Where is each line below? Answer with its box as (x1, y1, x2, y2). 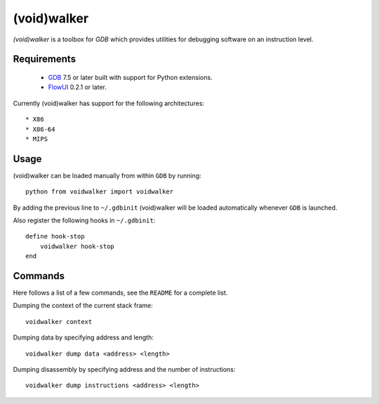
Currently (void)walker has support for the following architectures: (13, 99, 205, 107)
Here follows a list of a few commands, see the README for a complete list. (13, 288, 228, 297)
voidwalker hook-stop (39, 242, 115, 250)
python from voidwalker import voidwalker (25, 188, 174, 196)
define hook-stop (25, 232, 85, 241)
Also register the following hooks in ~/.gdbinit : (13, 216, 156, 224)
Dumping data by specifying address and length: (13, 333, 154, 342)
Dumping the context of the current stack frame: (13, 302, 154, 310)
